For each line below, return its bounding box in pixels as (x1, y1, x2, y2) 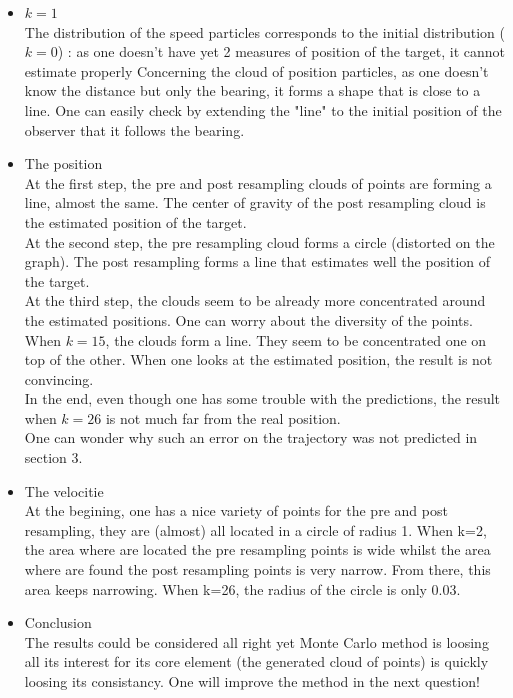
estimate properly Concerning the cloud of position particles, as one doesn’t (24, 60, 489, 81)
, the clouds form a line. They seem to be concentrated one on (105, 329, 487, 350)
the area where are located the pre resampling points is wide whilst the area (24, 539, 491, 560)
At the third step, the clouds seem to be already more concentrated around (24, 290, 486, 311)
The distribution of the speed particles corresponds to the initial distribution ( (24, 21, 506, 42)
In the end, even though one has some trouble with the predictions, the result (24, 388, 501, 409)
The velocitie (24, 480, 104, 501)
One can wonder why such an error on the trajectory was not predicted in (24, 427, 478, 448)
